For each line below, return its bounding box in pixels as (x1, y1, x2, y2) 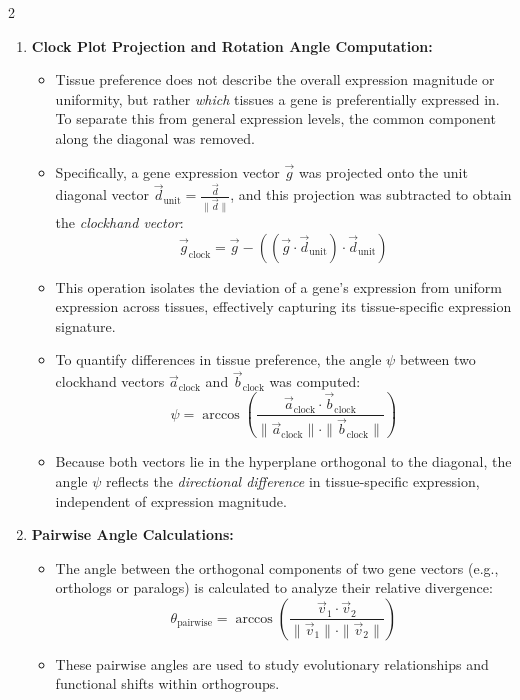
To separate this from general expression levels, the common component (55, 108, 496, 129)
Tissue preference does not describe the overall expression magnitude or (55, 69, 495, 90)
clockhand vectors (55, 371, 165, 392)
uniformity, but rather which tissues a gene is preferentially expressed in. (55, 88, 500, 109)
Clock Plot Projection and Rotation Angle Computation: (31, 35, 433, 56)
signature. (55, 315, 116, 336)
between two (399, 349, 476, 370)
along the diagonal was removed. (55, 127, 255, 148)
